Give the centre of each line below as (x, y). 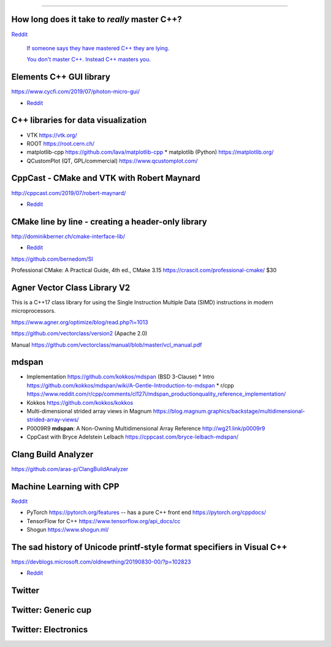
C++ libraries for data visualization (79, 121)
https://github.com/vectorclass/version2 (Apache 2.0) (79, 334)
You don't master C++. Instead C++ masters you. (89, 59)
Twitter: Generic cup (51, 610)
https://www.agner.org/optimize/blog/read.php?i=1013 (80, 322)
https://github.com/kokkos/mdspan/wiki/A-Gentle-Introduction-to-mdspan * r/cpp (130, 385)
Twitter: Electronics (50, 630)
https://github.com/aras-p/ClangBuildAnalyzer (70, 469)
